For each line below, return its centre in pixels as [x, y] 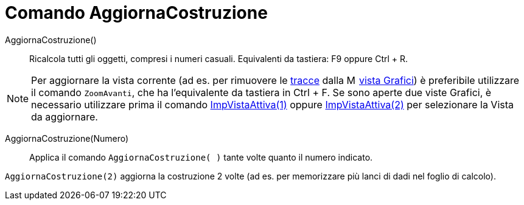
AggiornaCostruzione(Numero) [67, 138]
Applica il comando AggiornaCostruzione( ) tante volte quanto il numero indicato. [201, 157]
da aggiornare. [65, 116]
